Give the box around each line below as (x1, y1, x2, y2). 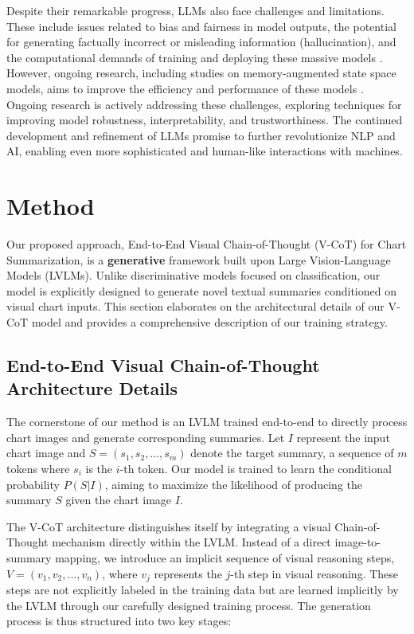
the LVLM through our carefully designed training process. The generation (6, 597, 371, 613)
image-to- (334, 534, 381, 550)
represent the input (296, 429, 390, 445)
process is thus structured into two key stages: (6, 612, 232, 629)
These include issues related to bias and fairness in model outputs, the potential (6, 18, 396, 34)
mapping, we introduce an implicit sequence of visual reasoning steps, (55, 549, 395, 566)
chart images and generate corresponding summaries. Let (6, 429, 285, 445)
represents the (154, 565, 222, 581)
